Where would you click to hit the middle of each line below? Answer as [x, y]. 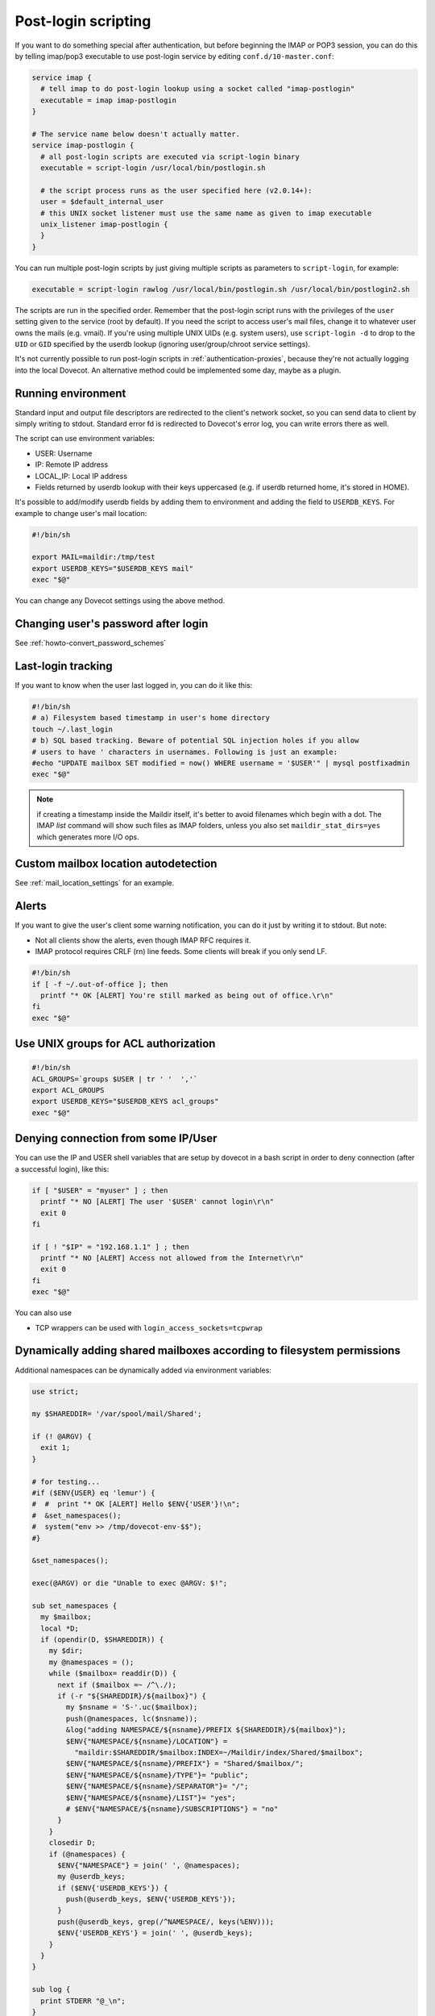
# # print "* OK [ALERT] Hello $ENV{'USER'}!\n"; [136, 1504]
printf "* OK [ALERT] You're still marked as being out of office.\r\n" [187, 995]
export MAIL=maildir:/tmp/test [94, 557]
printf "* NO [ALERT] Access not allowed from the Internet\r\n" [172, 1258]
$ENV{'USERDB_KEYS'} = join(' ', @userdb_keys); [155, 1933]
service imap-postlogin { [83, 146]
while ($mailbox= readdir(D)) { [113, 1674]
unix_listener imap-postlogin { [104, 225]
